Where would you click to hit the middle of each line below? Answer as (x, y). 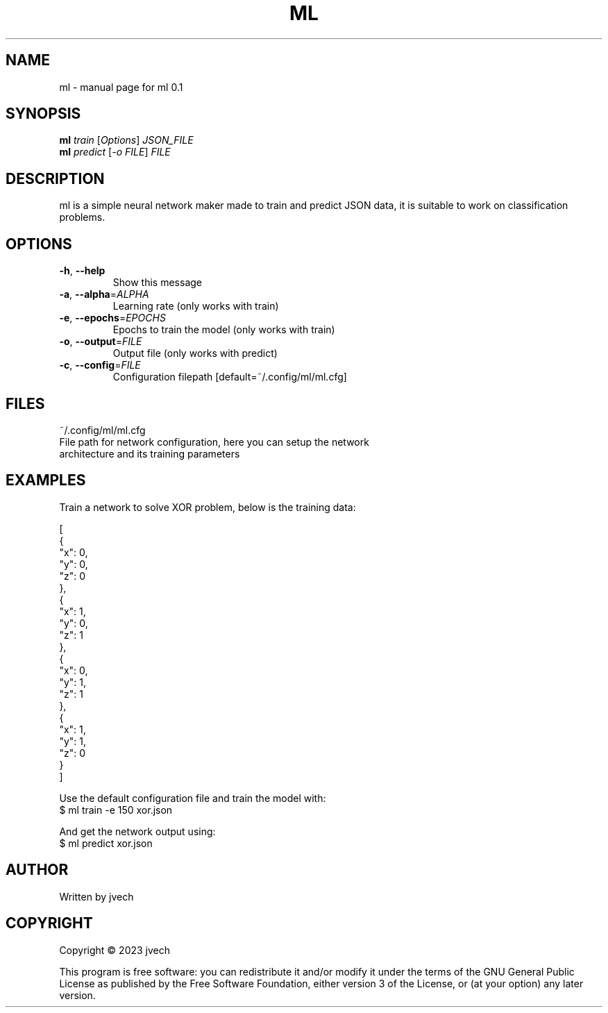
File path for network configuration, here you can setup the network (214, 442)
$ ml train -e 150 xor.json (116, 810)
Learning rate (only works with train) (196, 306)
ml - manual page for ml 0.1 (121, 87)
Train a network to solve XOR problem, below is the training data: (208, 507)
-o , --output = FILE (101, 342)
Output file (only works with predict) (195, 353)
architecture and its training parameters (150, 453)
